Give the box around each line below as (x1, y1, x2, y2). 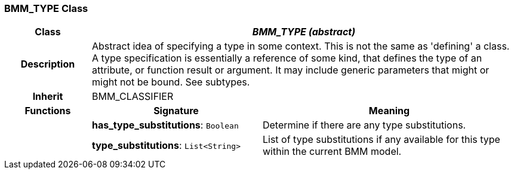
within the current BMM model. (262, 145, 402, 158)
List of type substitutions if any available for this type (262, 133, 500, 146)
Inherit (32, 90, 63, 103)
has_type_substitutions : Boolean (91, 119, 239, 132)
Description (20, 58, 75, 71)
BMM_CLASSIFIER (91, 90, 174, 103)
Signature (153, 105, 199, 117)
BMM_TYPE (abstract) (252, 26, 356, 38)
